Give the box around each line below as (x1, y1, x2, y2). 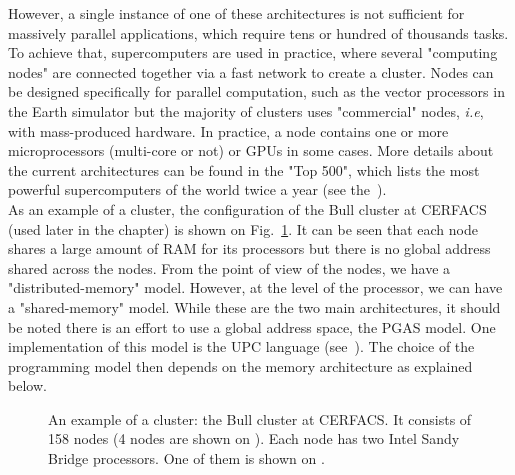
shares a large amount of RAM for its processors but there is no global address (8, 238, 491, 259)
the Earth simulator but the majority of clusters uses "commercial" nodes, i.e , (8, 100, 484, 121)
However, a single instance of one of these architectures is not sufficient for (8, 3, 465, 23)
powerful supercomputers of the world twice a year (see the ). (8, 179, 387, 200)
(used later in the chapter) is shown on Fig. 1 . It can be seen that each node (8, 218, 478, 239)
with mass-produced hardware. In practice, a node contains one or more (8, 120, 449, 141)
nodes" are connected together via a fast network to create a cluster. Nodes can (8, 61, 494, 82)
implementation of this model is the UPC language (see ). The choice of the (8, 336, 475, 357)
